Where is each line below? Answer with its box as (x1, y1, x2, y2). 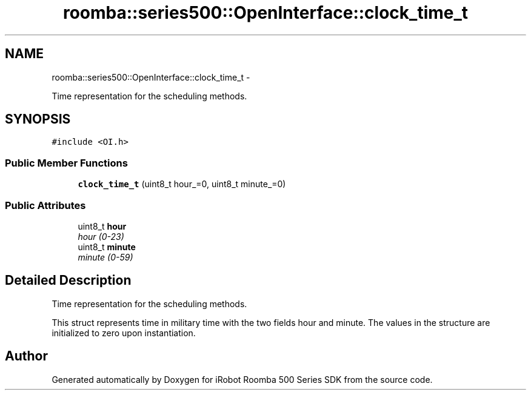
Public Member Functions (5, 156, 128, 169)
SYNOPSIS (5, 111, 71, 127)
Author (5, 348, 48, 364)
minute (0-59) (78, 251, 133, 262)
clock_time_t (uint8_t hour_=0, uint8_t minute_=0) (78, 179, 286, 190)
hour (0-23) (78, 231, 124, 242)
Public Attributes (5, 199, 86, 211)
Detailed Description (5, 273, 132, 288)
